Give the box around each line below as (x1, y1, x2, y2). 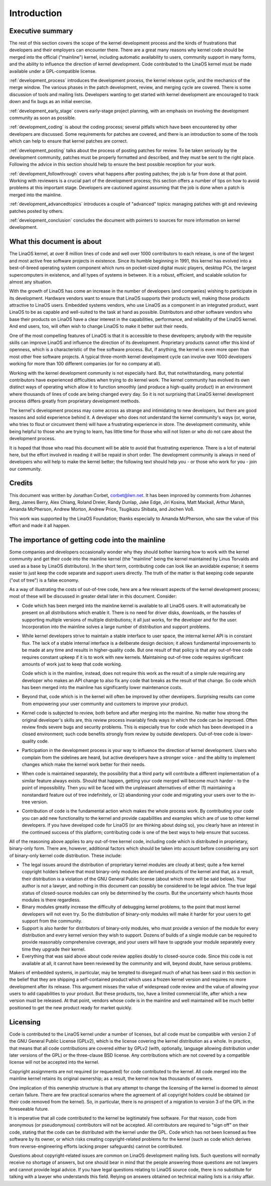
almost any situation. (9, 279, 52, 285)
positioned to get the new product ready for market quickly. (9, 1004, 132, 1010)
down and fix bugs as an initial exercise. (9, 99, 92, 105)
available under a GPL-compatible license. (9, 68, 97, 74)
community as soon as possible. (9, 115, 76, 121)
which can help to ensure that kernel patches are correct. (9, 138, 128, 144)
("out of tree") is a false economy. (9, 577, 80, 583)
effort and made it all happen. (9, 523, 70, 529)
